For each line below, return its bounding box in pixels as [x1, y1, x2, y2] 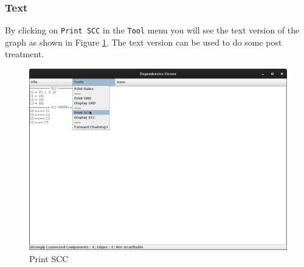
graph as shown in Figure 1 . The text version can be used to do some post [5, 35, 282, 48]
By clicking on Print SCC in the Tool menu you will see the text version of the [5, 24, 300, 36]
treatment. [5, 47, 44, 60]
